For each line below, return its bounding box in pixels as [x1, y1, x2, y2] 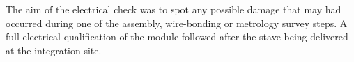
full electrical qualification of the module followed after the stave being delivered [6, 29, 348, 44]
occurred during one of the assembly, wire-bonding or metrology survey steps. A [6, 15, 348, 30]
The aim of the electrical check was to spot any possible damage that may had [6, 2, 341, 16]
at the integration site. [6, 42, 102, 57]
